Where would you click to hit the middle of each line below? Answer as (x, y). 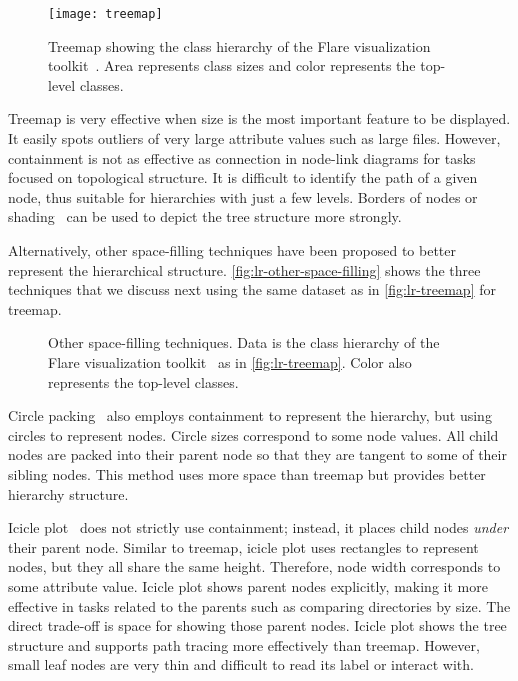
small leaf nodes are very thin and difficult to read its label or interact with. (241, 664)
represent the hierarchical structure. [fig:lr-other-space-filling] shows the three (244, 269)
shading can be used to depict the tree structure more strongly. (205, 216)
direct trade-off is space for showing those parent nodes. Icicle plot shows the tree (257, 625)
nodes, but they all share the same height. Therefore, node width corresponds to (254, 566)
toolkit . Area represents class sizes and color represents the (232, 65)
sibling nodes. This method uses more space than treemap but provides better (247, 473)
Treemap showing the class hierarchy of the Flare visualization (239, 45)
